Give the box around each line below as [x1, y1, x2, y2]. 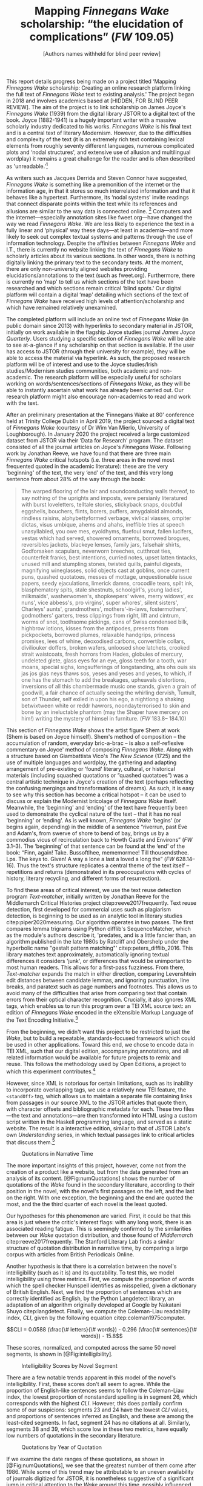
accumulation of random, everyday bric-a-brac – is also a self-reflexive [6, 739, 184, 747]
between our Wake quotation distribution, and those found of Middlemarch [6, 1231, 193, 1239]
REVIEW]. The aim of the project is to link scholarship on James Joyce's [6, 103, 186, 110]
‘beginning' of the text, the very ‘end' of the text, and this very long [6, 469, 173, 476]
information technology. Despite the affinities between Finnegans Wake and [6, 239, 196, 247]
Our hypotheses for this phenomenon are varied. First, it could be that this [6, 1212, 191, 1219]
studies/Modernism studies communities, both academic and [6, 367, 159, 375]
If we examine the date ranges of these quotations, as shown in [6, 1456, 165, 1463]
